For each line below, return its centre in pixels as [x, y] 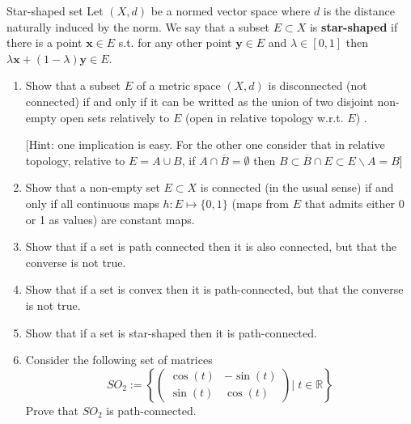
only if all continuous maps [92, 203]
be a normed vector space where [231, 11]
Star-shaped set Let [55, 11]
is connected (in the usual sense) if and [297, 187]
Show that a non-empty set [93, 187]
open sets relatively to [115, 117]
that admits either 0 [354, 203]
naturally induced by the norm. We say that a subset [138, 26]
